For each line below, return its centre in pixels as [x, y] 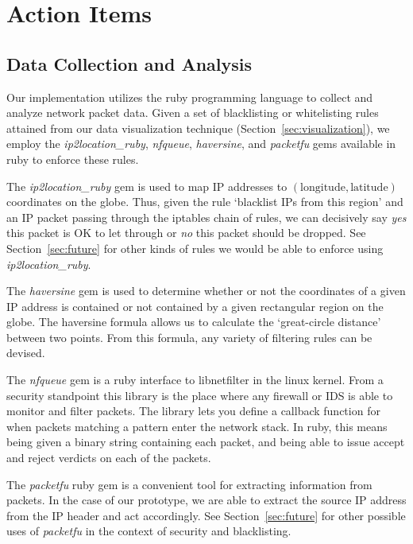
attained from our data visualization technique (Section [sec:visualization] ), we [198, 128]
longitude [323, 187]
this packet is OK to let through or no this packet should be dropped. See [186, 233]
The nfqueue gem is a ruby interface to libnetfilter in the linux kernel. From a [195, 380]
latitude [369, 187]
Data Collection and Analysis [129, 63]
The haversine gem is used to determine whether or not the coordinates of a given [206, 291]
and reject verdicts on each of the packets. [109, 458]
